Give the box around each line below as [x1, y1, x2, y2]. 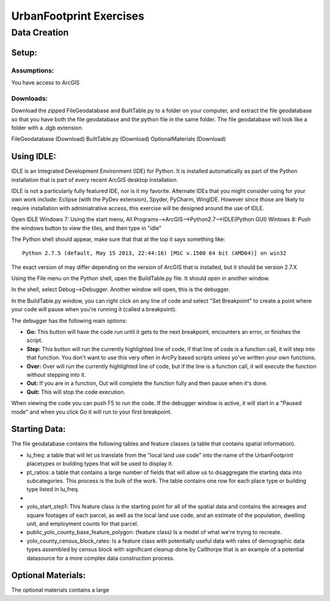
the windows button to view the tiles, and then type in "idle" [11, 224, 162, 232]
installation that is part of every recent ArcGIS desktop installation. [11, 176, 178, 183]
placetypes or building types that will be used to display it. [26, 460, 174, 467]
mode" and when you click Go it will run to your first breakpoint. [11, 408, 172, 415]
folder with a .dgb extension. [11, 124, 84, 131]
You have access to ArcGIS [11, 78, 80, 86]
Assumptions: [11, 66, 54, 75]
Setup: [11, 47, 38, 58]
